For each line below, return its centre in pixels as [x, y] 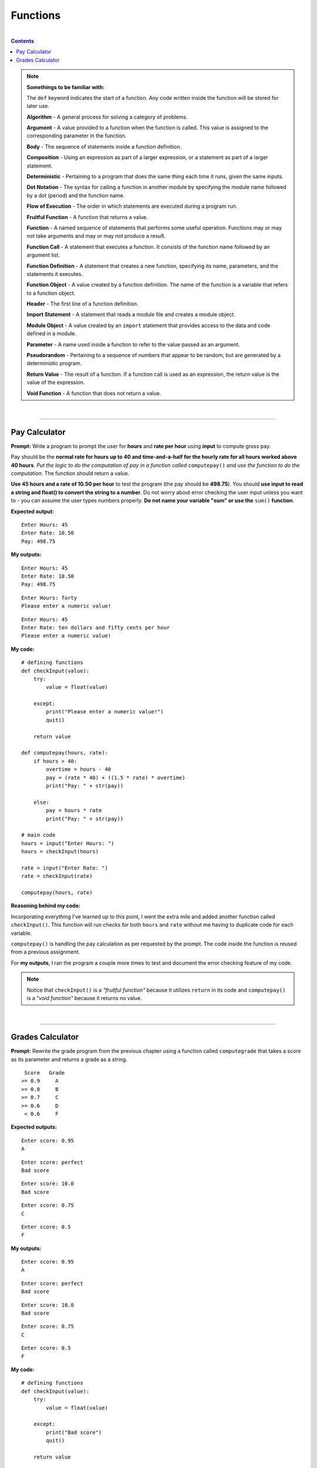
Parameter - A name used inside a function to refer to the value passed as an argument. [133, 344]
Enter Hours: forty [49, 598]
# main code [38, 835]
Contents [23, 41]
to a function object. [51, 293]
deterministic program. [54, 363]
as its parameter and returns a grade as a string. [69, 1059]
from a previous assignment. [45, 952]
